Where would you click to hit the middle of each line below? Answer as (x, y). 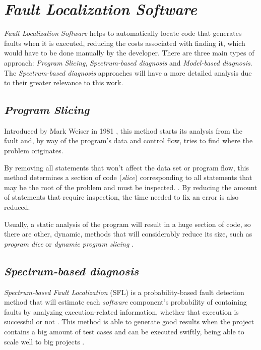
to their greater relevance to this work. (64, 82)
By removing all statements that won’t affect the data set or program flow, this (126, 167)
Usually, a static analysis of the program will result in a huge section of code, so (127, 224)
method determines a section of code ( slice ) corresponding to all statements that (128, 177)
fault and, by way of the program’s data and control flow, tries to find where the (128, 140)
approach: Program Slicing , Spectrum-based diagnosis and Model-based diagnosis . (128, 62)
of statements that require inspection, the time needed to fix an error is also (121, 197)
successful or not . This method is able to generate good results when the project (129, 322)
